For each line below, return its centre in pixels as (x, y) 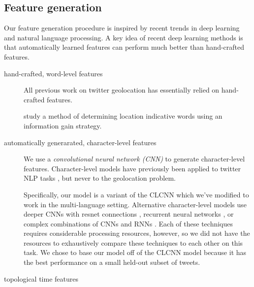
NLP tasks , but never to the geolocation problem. (100, 178)
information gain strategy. (63, 125)
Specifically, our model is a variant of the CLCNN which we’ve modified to (136, 194)
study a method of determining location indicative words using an (123, 116)
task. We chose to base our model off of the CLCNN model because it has (135, 252)
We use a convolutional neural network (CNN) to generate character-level (134, 159)
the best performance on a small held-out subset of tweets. (112, 262)
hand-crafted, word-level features (53, 73)
